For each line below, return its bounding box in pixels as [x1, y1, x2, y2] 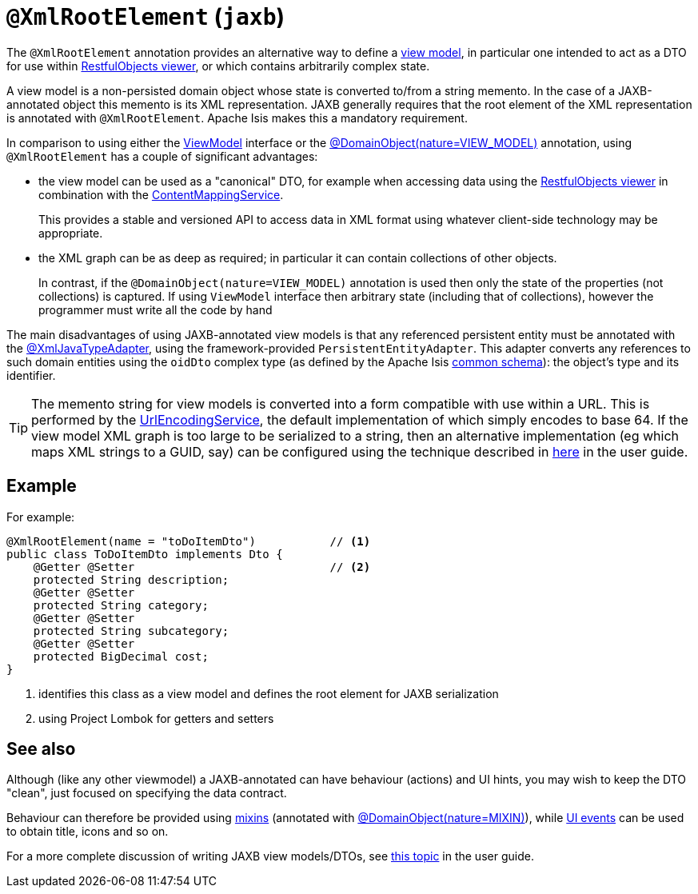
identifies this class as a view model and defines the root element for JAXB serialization [38, 686, 499, 700]
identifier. [6, 368, 56, 382]
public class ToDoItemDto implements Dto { [6, 547, 283, 561]
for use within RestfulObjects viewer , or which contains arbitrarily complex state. [6, 58, 430, 73]
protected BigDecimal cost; [33, 649, 209, 663]
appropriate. [38, 225, 103, 240]
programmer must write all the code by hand [38, 302, 273, 317]
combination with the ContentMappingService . [38, 187, 284, 202]
